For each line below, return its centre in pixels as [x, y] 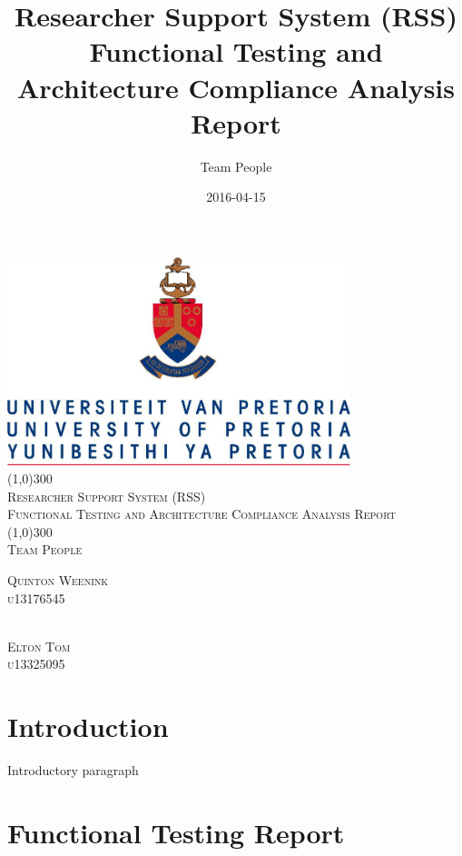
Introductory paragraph [73, 770]
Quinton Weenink [58, 580]
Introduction [88, 727]
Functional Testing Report [176, 832]
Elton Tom [39, 646]
